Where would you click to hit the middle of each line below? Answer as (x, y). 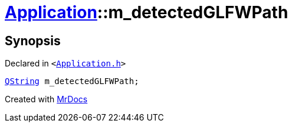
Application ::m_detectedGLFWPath (147, 12)
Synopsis (33, 41)
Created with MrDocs (46, 99)
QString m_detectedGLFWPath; (72, 81)
